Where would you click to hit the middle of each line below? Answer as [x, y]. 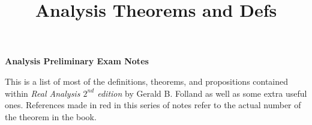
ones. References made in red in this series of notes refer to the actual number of [153, 105]
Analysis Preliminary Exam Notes [77, 61]
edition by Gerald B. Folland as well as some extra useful [202, 93]
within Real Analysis [43, 93]
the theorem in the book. [51, 116]
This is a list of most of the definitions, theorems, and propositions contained [147, 81]
